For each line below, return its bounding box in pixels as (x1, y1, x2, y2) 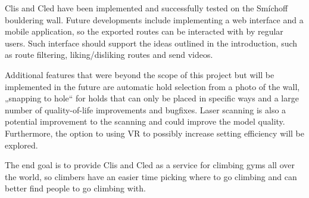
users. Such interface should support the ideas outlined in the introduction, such (5, 36, 298, 49)
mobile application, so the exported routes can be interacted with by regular (5, 25, 283, 38)
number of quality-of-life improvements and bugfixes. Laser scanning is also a (5, 103, 286, 116)
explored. (5, 138, 38, 151)
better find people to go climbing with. (5, 182, 146, 194)
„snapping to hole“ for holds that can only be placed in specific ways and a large (5, 92, 299, 104)
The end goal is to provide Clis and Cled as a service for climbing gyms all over (5, 159, 295, 171)
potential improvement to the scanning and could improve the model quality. (5, 115, 285, 128)
